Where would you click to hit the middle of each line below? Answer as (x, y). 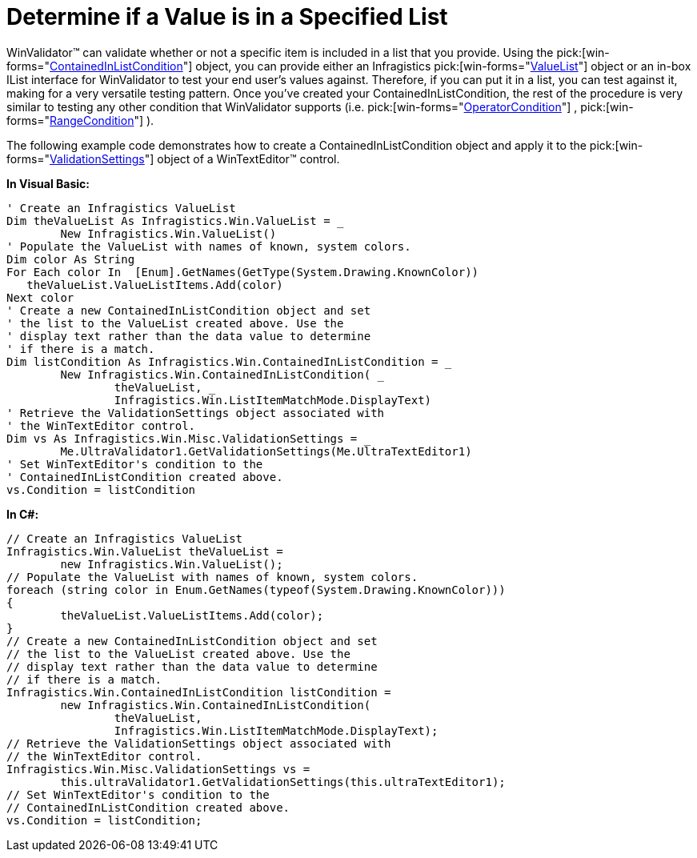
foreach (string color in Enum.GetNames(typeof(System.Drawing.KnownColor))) (256, 589)
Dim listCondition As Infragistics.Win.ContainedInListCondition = (222, 361)
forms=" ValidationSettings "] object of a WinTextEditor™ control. (173, 158)
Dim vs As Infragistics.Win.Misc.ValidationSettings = (182, 438)
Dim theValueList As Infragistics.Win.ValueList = (168, 221)
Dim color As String (71, 259)
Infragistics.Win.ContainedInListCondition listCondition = (199, 692)
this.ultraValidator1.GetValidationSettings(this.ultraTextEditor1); (283, 782)
